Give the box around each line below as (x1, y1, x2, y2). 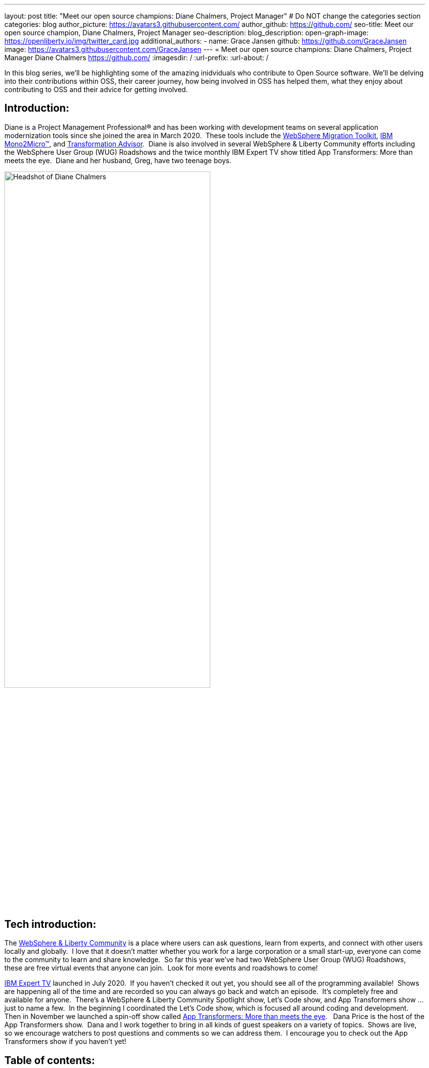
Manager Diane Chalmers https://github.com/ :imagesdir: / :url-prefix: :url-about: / (4, 53, 269, 62)
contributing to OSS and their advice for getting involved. (4, 85, 188, 94)
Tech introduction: (4, 918, 96, 930)
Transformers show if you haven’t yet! (4, 1037, 127, 1046)
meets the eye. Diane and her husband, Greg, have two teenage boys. (4, 156, 231, 165)
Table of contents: (4, 1054, 95, 1067)
